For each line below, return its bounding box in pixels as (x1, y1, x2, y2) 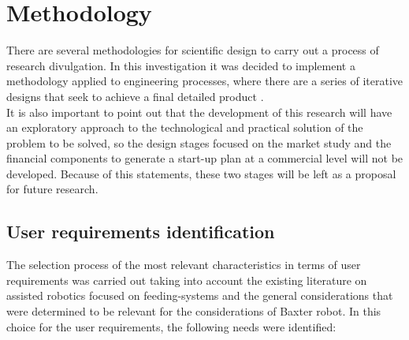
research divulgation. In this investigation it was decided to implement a (6, 57, 355, 73)
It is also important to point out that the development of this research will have (6, 103, 392, 120)
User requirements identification (6, 219, 275, 244)
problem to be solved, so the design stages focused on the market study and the (6, 134, 392, 151)
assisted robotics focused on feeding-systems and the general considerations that (6, 287, 393, 304)
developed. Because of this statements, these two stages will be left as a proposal (6, 165, 396, 181)
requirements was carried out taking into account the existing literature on (6, 271, 367, 288)
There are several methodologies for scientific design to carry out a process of (6, 42, 379, 58)
